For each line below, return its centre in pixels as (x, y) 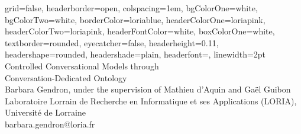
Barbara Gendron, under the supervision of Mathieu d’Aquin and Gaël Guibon (148, 89)
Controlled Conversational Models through (82, 66)
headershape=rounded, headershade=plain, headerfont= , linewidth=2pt (135, 54)
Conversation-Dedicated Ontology (66, 77)
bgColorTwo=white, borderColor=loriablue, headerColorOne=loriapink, (135, 19)
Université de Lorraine (45, 112)
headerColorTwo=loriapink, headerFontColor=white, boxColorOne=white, (140, 31)
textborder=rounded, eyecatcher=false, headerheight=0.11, (112, 42)
